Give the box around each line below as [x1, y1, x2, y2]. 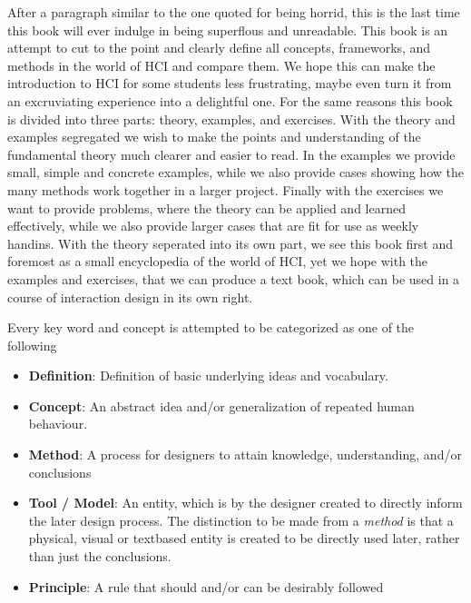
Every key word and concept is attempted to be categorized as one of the [7, 318, 415, 337]
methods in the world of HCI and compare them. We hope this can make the [7, 55, 436, 74]
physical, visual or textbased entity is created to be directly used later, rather [28, 529, 460, 548]
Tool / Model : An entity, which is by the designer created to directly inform [28, 493, 463, 512]
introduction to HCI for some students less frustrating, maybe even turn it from [7, 74, 452, 93]
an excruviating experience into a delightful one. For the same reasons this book [7, 91, 453, 110]
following [7, 335, 57, 354]
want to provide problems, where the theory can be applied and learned [7, 198, 406, 217]
